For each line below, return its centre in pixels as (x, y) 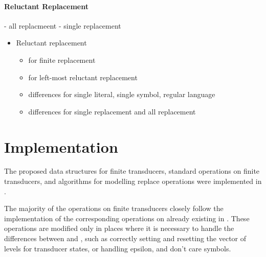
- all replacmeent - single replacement (63, 25)
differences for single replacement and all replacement (112, 111)
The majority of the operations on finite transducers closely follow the (114, 208)
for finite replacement (62, 60)
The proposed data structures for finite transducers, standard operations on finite (132, 171)
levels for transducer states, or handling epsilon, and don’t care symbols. (118, 248)
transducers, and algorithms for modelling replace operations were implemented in (133, 181)
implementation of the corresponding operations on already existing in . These (127, 218)
